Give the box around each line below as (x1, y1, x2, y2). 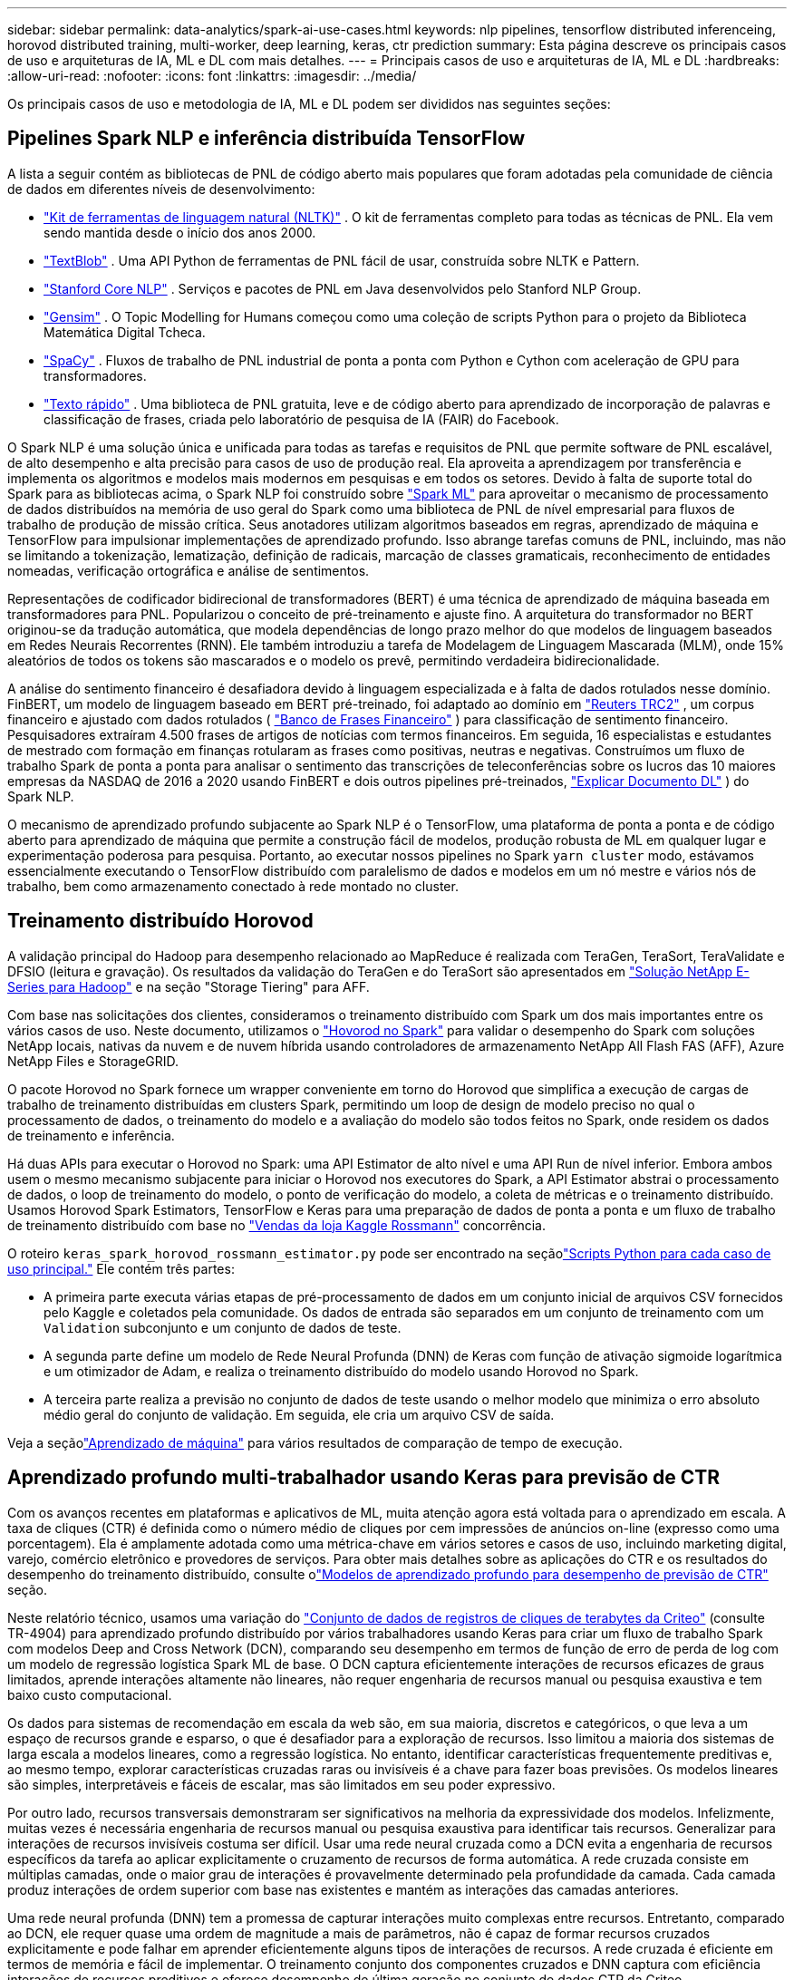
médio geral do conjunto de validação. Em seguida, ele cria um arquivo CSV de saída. (44, 1406, 555, 1422)
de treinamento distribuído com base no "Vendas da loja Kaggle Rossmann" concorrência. (7, 1217, 546, 1233)
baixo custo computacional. (7, 1686, 172, 1703)
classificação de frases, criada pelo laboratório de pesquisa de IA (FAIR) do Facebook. (44, 411, 559, 427)
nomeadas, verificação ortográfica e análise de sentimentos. (7, 562, 370, 578)
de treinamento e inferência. (7, 1127, 175, 1143)
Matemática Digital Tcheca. (44, 324, 206, 340)
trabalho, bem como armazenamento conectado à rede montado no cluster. (7, 878, 459, 894)
